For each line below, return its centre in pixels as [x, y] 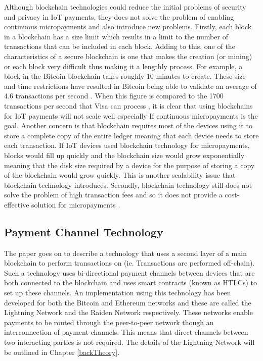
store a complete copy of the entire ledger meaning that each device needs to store [131, 135]
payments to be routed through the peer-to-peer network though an [109, 322]
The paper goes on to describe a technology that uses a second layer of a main [125, 253]
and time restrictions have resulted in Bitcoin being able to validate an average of [130, 86]
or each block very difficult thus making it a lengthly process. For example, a [123, 66]
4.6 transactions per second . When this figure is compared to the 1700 [114, 96]
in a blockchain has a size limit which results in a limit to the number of [116, 36]
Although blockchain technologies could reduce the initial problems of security [125, 7]
